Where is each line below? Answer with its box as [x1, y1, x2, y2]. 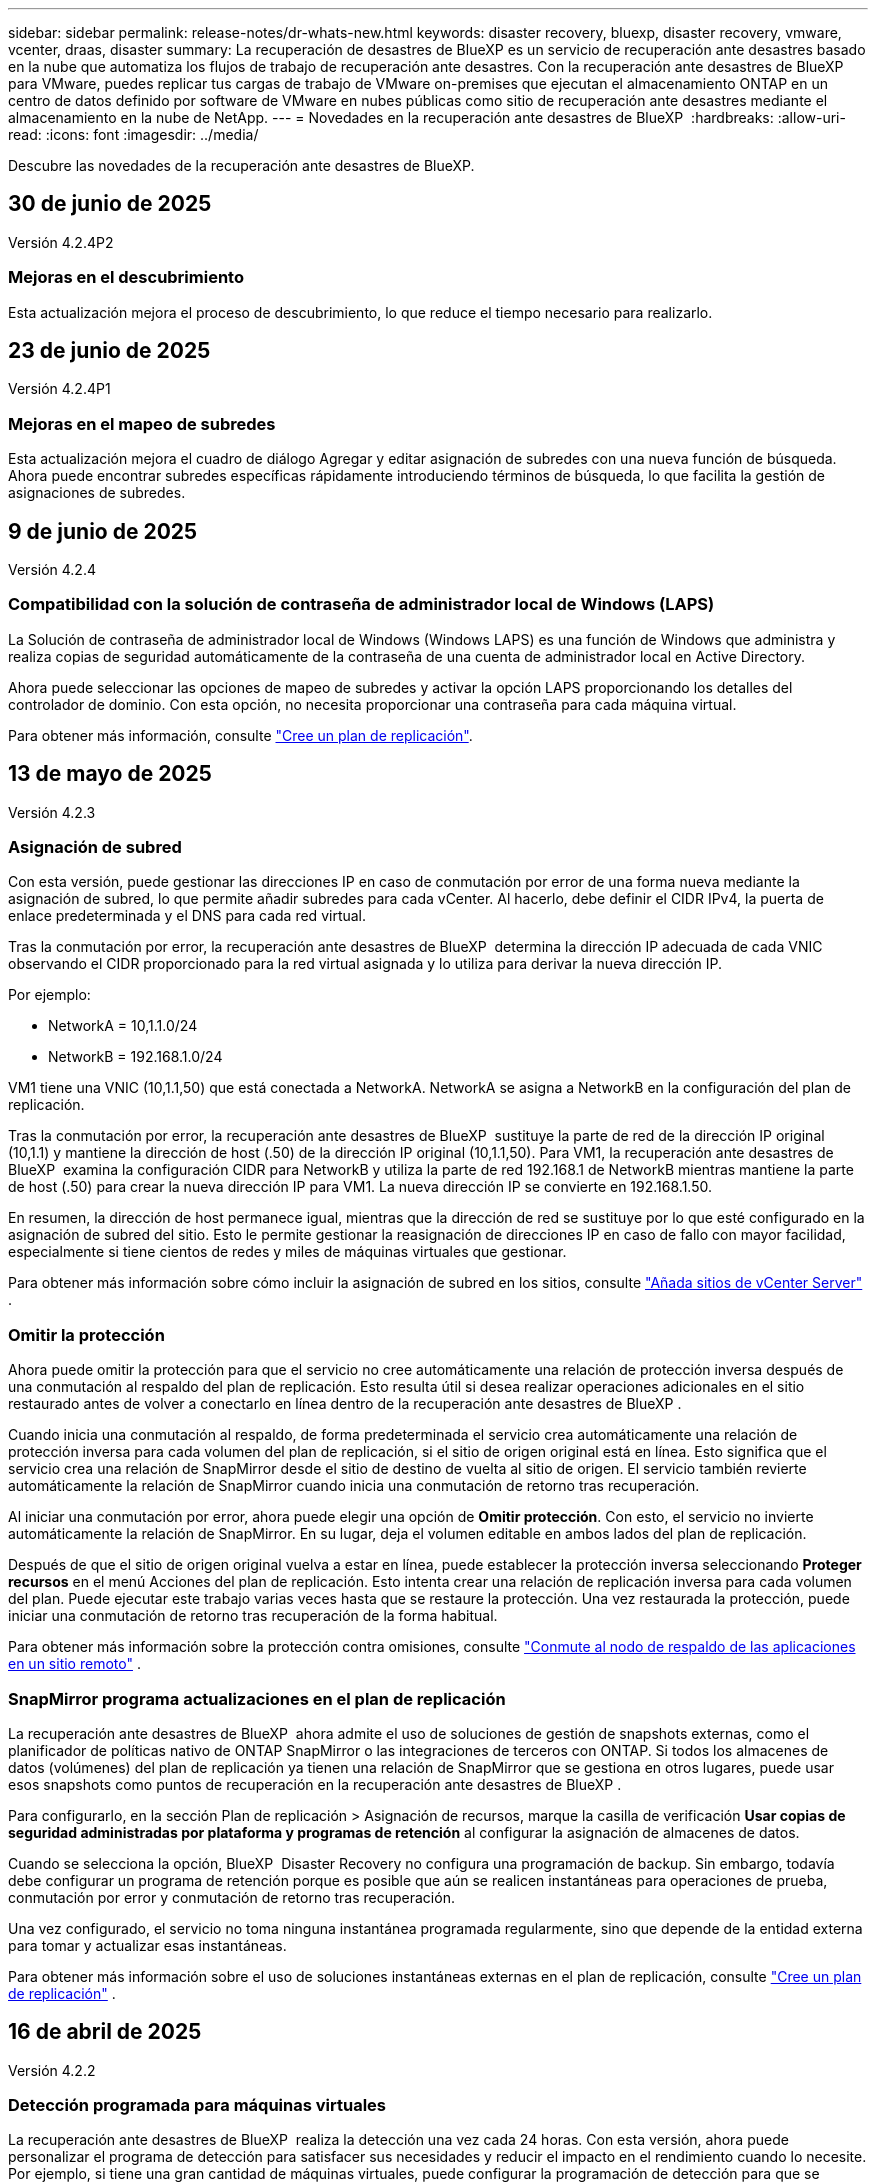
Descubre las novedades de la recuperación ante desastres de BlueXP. [8, 157, 475, 174]
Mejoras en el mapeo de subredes [8, 413, 276, 434]
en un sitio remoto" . [8, 1655, 141, 1673]
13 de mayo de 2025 [8, 761, 212, 787]
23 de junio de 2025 [8, 338, 211, 364]
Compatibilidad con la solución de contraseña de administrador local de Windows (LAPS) [8, 594, 715, 615]
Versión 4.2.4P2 [8, 233, 114, 251]
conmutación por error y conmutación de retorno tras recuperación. [8, 1888, 455, 1906]
